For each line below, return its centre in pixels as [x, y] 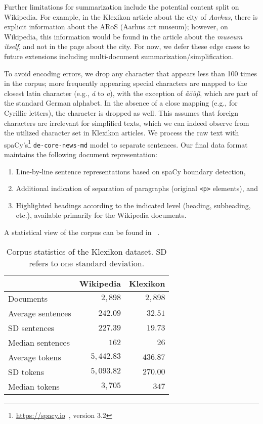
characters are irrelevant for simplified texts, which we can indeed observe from [127, 123]
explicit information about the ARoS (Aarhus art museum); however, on [116, 27]
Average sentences [40, 313]
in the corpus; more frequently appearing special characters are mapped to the [126, 83]
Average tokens [35, 357]
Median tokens [34, 386]
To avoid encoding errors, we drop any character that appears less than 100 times [130, 73]
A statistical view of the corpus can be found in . [82, 232]
